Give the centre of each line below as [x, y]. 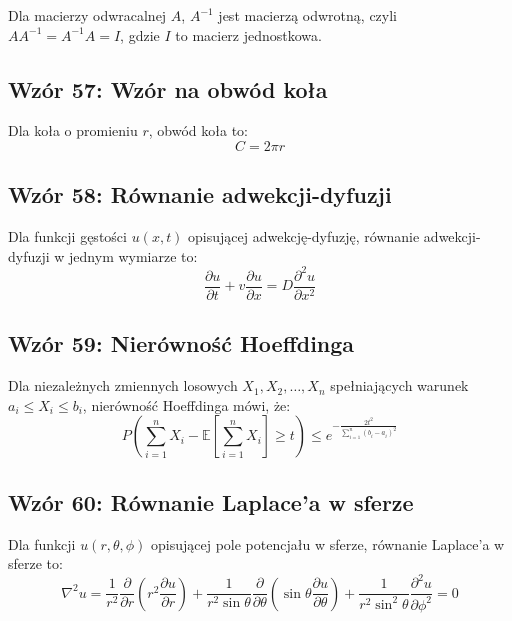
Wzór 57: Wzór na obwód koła [168, 88]
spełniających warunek [399, 385]
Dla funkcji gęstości [67, 236]
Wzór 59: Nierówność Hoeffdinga [181, 343]
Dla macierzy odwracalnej [87, 15]
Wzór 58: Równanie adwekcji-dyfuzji [200, 194]
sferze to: [35, 563]
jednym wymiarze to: [133, 255]
